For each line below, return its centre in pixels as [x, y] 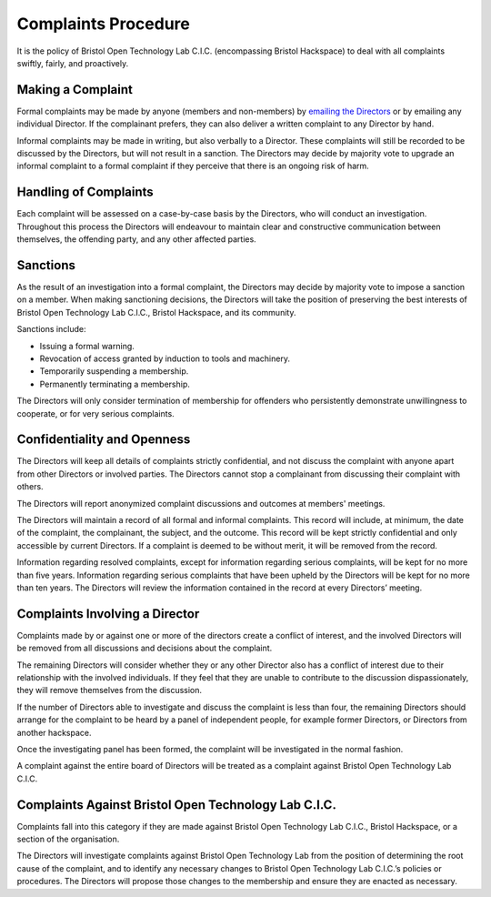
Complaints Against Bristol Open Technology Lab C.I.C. [176, 805]
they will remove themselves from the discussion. [110, 690]
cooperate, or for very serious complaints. [95, 413]
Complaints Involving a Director [108, 614]
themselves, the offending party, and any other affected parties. [136, 239]
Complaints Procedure [103, 24]
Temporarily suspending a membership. [114, 371]
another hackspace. [54, 732]
